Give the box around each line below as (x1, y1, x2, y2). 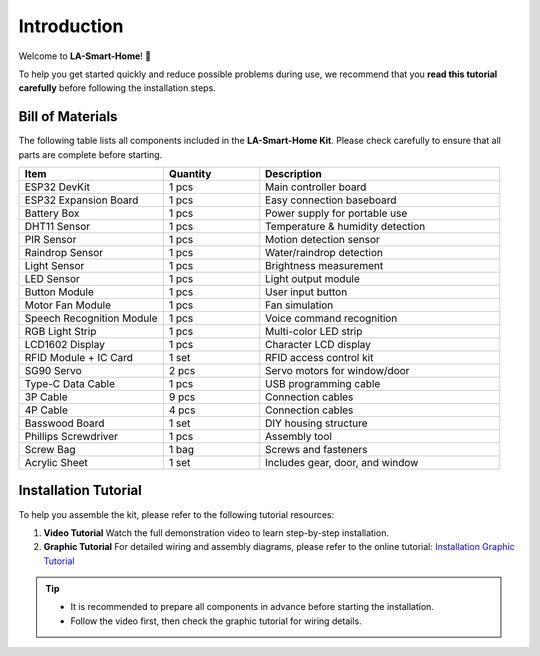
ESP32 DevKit (24, 180, 90, 194)
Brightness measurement (265, 259, 384, 273)
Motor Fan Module (24, 298, 112, 312)
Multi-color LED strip (265, 325, 363, 339)
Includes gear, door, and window (265, 456, 419, 470)
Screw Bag (24, 443, 76, 457)
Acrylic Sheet (24, 456, 89, 470)
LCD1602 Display (24, 338, 105, 352)
